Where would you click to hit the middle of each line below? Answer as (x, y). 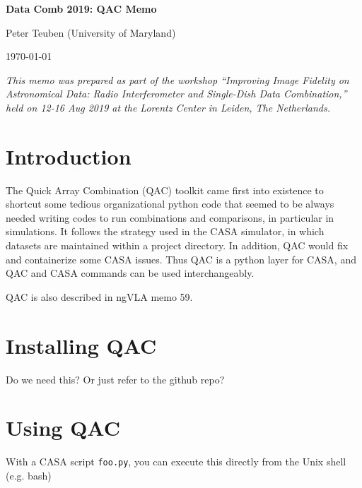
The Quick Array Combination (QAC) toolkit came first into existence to (165, 190)
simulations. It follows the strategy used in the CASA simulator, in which (165, 231)
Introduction (69, 156)
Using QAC (63, 428)
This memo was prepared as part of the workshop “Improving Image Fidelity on (177, 79)
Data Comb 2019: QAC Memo (81, 8)
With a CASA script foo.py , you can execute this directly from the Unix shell (176, 462)
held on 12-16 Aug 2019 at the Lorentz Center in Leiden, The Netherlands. (168, 107)
